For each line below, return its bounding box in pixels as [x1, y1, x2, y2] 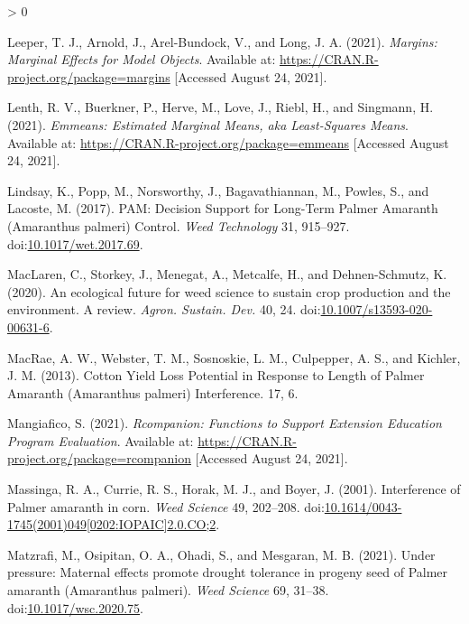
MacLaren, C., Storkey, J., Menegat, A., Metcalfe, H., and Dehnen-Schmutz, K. [7, 265, 447, 284]
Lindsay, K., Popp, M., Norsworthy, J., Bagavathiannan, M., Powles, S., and [7, 181, 429, 200]
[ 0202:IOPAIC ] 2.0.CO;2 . [86, 515, 220, 534]
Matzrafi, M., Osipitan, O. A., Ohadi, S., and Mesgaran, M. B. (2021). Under [7, 545, 436, 563]
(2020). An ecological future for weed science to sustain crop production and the [7, 282, 451, 301]
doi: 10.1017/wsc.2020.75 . [7, 598, 143, 617]
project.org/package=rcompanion [7, 449, 191, 468]
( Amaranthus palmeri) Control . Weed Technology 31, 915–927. [7, 216, 350, 235]
